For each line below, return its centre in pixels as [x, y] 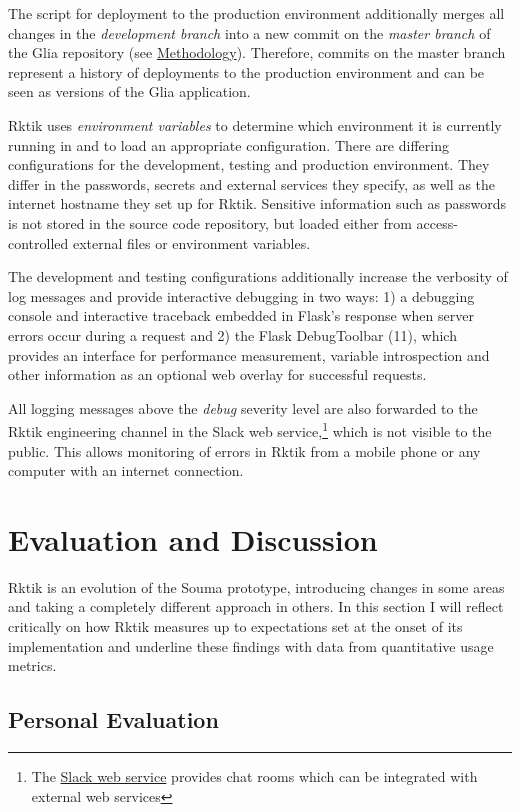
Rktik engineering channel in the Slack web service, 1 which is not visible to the [250, 429]
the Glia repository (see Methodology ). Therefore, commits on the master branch [257, 52]
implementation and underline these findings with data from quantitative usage [251, 645]
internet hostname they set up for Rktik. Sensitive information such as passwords [257, 203]
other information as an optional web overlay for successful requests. [217, 374]
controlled [38, 242]
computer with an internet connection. [126, 470]
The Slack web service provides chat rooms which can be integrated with [254, 776]
